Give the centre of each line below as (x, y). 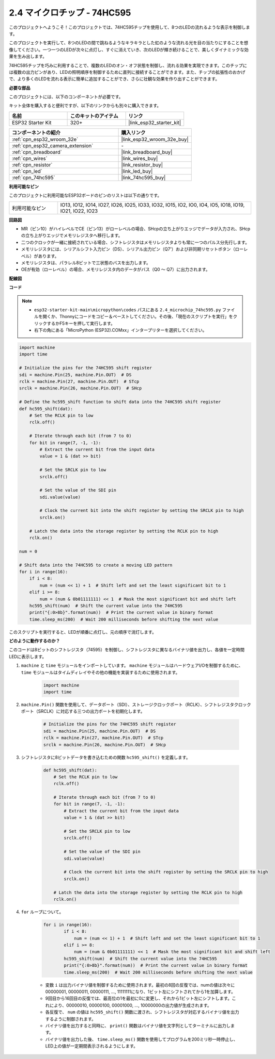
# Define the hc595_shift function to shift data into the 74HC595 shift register (120, 402)
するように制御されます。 (71, 1019)
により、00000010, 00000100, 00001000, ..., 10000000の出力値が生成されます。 (130, 1005)
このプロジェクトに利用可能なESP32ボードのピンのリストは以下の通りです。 (85, 195)
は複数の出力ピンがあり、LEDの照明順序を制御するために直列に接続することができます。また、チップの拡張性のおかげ (127, 72)
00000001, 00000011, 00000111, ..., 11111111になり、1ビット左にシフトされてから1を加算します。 (140, 992)
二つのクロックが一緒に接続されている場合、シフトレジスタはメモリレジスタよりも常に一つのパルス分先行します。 (135, 242)
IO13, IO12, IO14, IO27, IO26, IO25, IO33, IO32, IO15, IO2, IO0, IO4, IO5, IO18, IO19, (153, 205)
